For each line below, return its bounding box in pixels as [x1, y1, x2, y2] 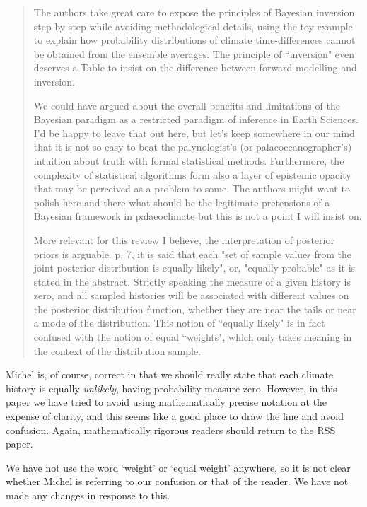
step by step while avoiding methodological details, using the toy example [33, 18, 353, 33]
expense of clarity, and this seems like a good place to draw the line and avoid [6, 409, 344, 424]
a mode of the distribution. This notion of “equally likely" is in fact [33, 315, 325, 330]
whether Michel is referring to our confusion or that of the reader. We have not [6, 474, 349, 489]
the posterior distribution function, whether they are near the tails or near [33, 301, 356, 316]
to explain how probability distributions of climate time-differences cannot [33, 33, 356, 47]
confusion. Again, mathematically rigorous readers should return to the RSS [6, 422, 336, 437]
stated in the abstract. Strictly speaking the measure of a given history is [33, 274, 351, 289]
